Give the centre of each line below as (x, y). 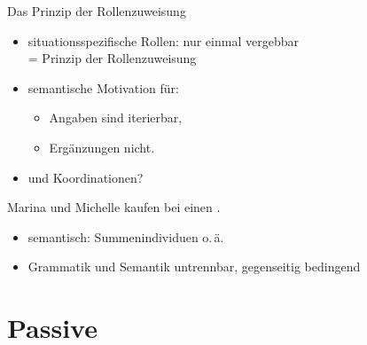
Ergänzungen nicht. (102, 147)
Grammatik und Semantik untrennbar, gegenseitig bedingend (194, 267)
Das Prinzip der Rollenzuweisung (97, 11)
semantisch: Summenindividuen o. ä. (126, 236)
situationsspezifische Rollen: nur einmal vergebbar (163, 40)
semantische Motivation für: (103, 87)
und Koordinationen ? (86, 177)
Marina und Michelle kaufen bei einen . (114, 207)
